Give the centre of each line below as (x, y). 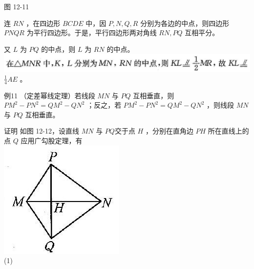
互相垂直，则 (154, 95)
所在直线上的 (228, 131)
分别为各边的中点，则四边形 (185, 23)
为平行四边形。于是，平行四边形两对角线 (92, 33)
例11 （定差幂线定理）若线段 (50, 95)
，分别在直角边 (169, 131)
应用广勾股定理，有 (52, 141)
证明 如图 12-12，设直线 (42, 131)
